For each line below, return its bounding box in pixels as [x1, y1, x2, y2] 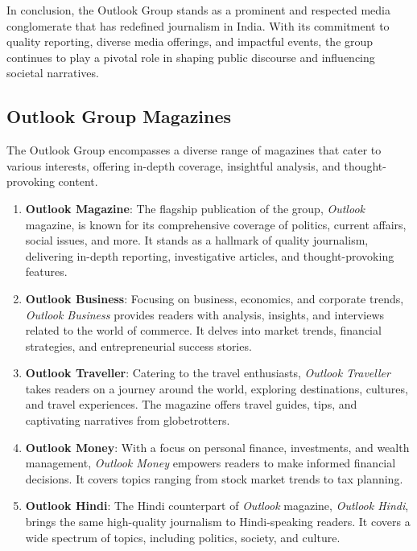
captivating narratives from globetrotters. [25, 412, 230, 429]
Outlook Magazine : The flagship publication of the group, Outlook [25, 199, 365, 216]
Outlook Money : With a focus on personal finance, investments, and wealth [25, 438, 410, 455]
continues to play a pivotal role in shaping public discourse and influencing [6, 48, 375, 65]
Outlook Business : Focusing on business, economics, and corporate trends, [25, 290, 404, 306]
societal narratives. [6, 64, 99, 81]
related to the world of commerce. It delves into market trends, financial [25, 322, 382, 339]
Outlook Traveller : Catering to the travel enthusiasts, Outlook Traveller [25, 364, 390, 381]
